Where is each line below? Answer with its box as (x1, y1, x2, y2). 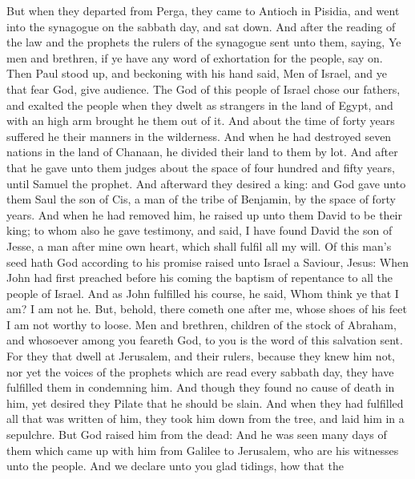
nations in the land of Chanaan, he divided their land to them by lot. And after (6, 143, 398, 160)
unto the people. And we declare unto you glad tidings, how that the (6, 457, 344, 474)
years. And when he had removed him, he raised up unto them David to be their (6, 206, 403, 223)
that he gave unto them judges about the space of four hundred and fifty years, (6, 159, 395, 175)
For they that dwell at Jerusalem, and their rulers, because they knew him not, (6, 348, 395, 364)
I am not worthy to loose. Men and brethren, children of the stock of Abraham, (6, 316, 397, 332)
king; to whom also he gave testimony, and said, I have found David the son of (6, 222, 393, 239)
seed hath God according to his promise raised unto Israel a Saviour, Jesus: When (6, 253, 409, 270)
